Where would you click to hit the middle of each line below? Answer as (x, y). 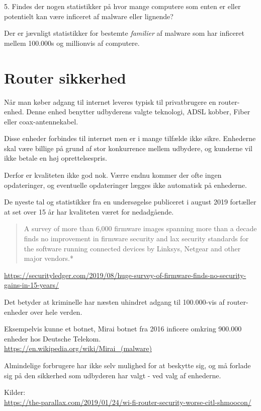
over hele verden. (56, 312)
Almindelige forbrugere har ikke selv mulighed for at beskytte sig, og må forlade (127, 365)
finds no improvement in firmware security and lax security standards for (136, 238)
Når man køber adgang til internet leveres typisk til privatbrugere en (110, 101)
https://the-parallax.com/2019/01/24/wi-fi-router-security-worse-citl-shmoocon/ (128, 402)
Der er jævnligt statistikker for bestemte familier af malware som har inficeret (124, 33)
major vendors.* (49, 258)
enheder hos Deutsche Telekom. (53, 338)
